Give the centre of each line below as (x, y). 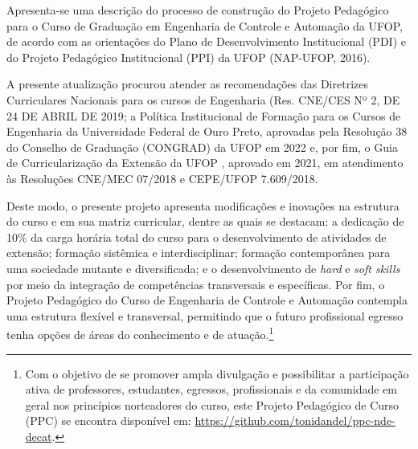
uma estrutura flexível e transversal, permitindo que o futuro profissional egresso (205, 315)
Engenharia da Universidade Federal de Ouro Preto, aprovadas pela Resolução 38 (207, 131)
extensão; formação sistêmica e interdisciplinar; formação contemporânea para (199, 253)
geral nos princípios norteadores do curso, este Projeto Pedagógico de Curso (212, 404)
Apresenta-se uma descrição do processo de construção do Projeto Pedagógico (198, 10)
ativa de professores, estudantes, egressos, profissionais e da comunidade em (211, 389)
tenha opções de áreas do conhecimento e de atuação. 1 (140, 333)
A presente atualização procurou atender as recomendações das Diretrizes (187, 84)
